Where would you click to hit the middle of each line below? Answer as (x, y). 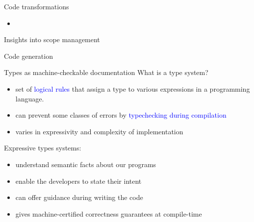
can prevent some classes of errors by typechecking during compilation (121, 115)
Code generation (28, 56)
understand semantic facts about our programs (86, 164)
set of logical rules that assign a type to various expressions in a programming (133, 88)
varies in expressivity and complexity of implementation (99, 131)
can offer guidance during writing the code (79, 197)
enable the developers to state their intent (78, 181)
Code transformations (37, 6)
